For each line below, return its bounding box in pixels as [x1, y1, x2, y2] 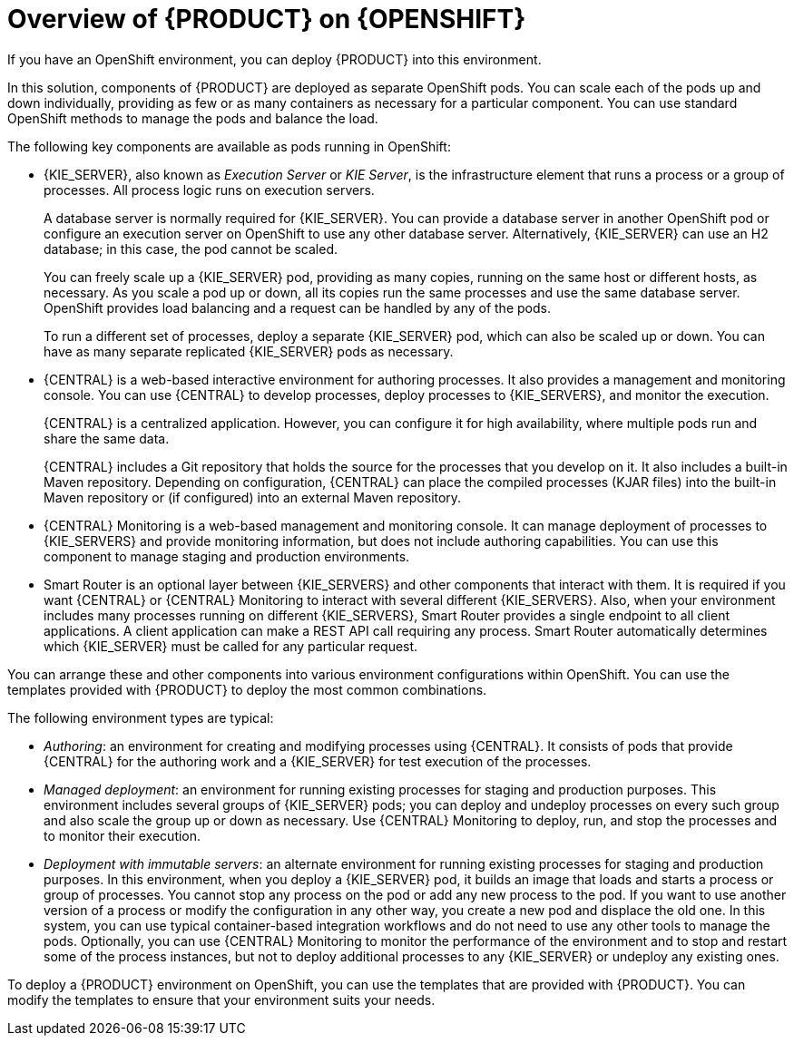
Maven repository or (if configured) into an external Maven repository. [44, 489, 462, 505]
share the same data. [44, 430, 170, 446]
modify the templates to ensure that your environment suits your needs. [7, 991, 436, 1008]
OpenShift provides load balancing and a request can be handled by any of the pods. [44, 299, 551, 316]
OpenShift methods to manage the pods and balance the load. [7, 110, 378, 126]
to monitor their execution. [44, 827, 201, 843]
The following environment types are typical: [7, 709, 274, 726]
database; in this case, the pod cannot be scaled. [44, 240, 338, 257]
